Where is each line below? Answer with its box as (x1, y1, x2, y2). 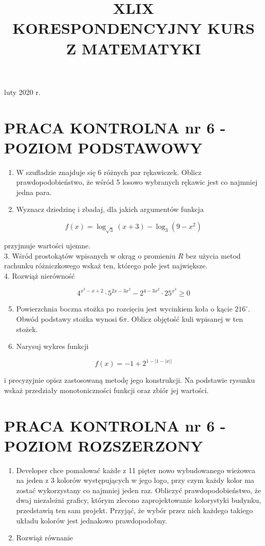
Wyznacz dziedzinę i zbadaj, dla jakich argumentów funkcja (16, 204, 204, 215)
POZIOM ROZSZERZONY (4, 435, 203, 456)
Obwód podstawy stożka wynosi (16, 313, 117, 324)
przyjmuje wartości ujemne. (4, 240, 91, 250)
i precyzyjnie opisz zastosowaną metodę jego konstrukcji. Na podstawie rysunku (4, 375, 255, 385)
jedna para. (16, 186, 52, 197)
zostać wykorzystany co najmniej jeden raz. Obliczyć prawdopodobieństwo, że (16, 484, 261, 495)
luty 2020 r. (4, 86, 41, 97)
